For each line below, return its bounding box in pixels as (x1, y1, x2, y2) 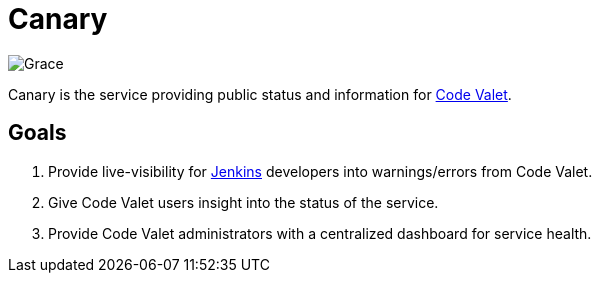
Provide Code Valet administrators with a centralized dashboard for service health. (48, 224, 592, 242)
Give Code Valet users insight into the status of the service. (48, 193, 439, 211)
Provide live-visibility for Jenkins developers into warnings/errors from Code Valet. (48, 162, 593, 180)
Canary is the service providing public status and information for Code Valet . (8, 85, 512, 103)
